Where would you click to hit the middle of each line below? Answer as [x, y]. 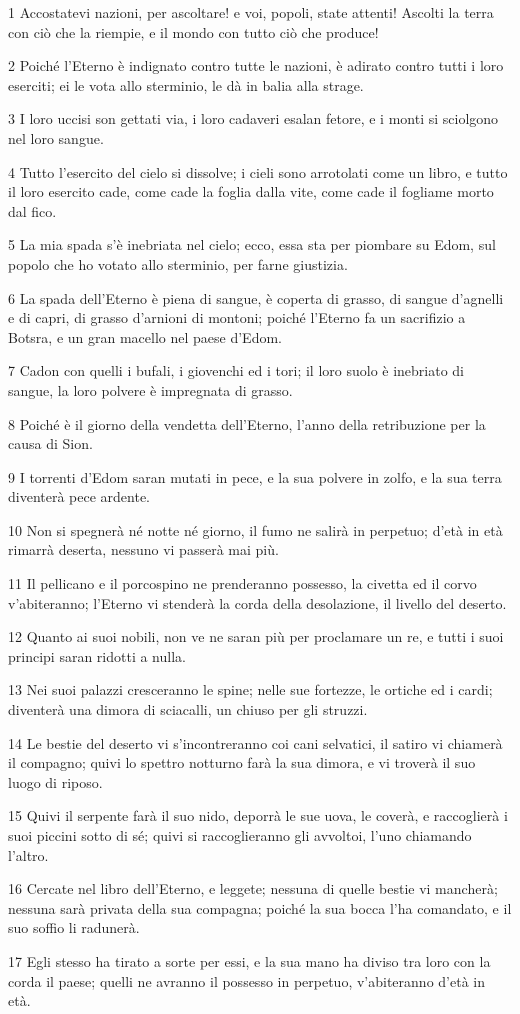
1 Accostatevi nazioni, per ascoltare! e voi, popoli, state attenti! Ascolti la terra [251, 12]
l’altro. [28, 854]
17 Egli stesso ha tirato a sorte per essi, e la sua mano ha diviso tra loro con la [249, 960]
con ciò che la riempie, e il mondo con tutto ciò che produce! [193, 31]
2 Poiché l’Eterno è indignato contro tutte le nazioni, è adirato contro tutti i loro [256, 65]
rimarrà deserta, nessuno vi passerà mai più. [143, 549]
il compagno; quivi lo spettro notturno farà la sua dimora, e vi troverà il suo [242, 762]
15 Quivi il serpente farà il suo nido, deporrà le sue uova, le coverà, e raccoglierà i [258, 815]
